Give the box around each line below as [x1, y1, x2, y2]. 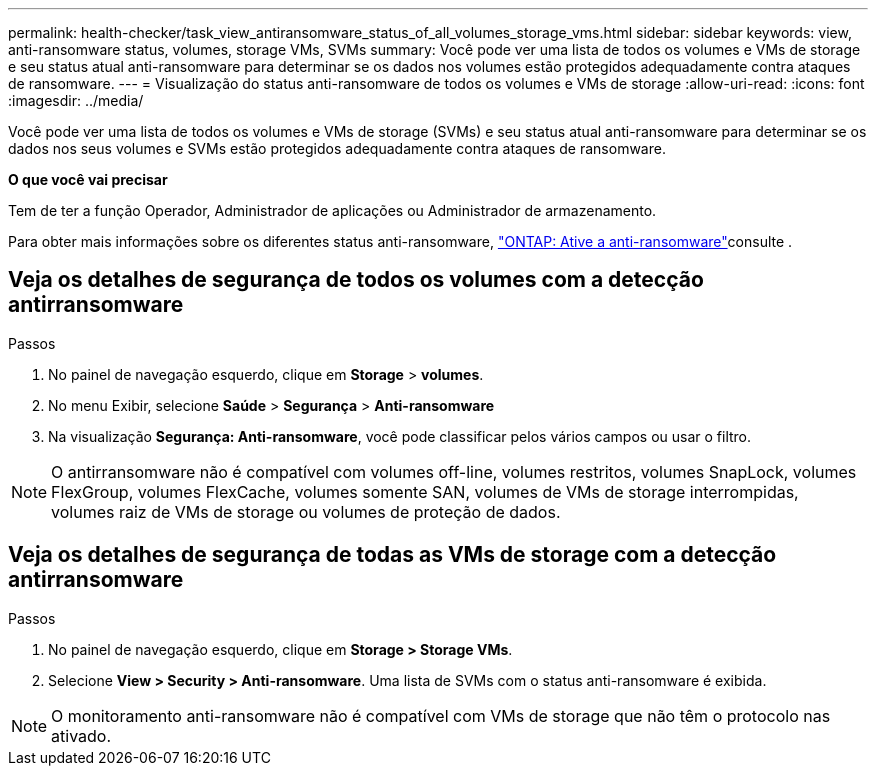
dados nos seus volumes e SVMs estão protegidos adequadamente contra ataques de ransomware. [8, 140, 666, 157]
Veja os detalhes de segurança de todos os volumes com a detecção [8, 267, 704, 293]
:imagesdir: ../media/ [8, 92, 144, 109]
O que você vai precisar [8, 171, 168, 188]
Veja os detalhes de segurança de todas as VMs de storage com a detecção [8, 542, 777, 568]
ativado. [51, 725, 112, 746]
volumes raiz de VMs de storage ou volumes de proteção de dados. [51, 501, 561, 522]
